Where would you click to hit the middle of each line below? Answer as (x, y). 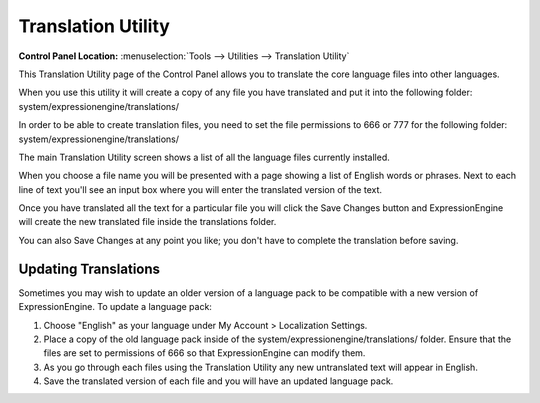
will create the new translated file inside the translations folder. (147, 222)
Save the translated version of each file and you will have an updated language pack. (218, 381)
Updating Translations (89, 268)
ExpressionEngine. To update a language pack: (115, 307)
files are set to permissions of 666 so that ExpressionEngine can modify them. (204, 353)
